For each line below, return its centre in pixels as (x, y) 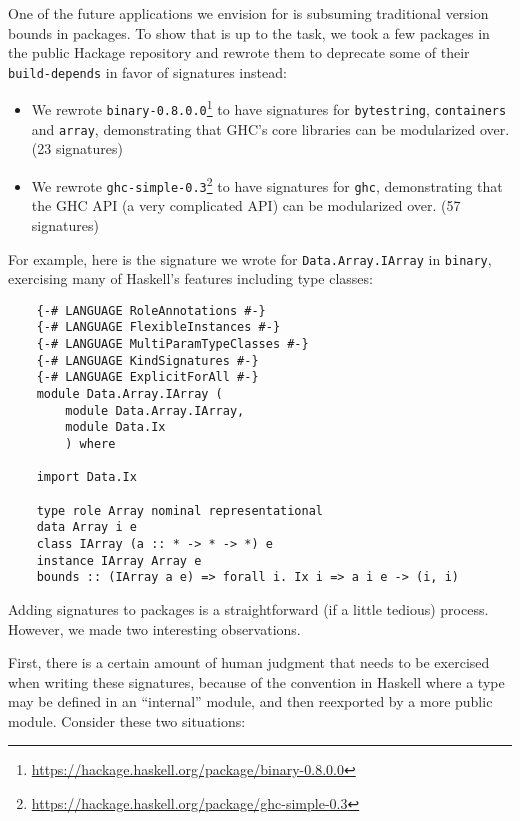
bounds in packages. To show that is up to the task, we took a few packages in (249, 32)
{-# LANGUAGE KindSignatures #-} (147, 360)
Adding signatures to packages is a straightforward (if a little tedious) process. (248, 608)
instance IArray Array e (119, 560)
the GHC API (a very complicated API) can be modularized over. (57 (246, 205)
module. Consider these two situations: (127, 720)
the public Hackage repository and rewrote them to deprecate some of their (239, 52)
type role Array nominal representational (179, 510)
